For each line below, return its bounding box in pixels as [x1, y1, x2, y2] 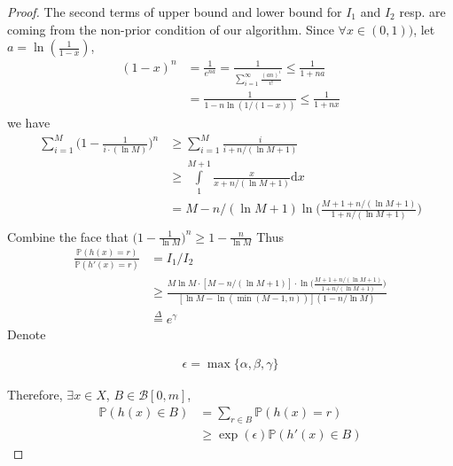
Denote [7, 324, 46, 343]
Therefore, [7, 385, 63, 404]
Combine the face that [7, 227, 129, 245]
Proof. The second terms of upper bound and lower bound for [7, 3, 342, 20]
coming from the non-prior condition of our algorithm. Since [7, 19, 334, 38]
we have [7, 113, 51, 132]
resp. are [399, 3, 446, 20]
